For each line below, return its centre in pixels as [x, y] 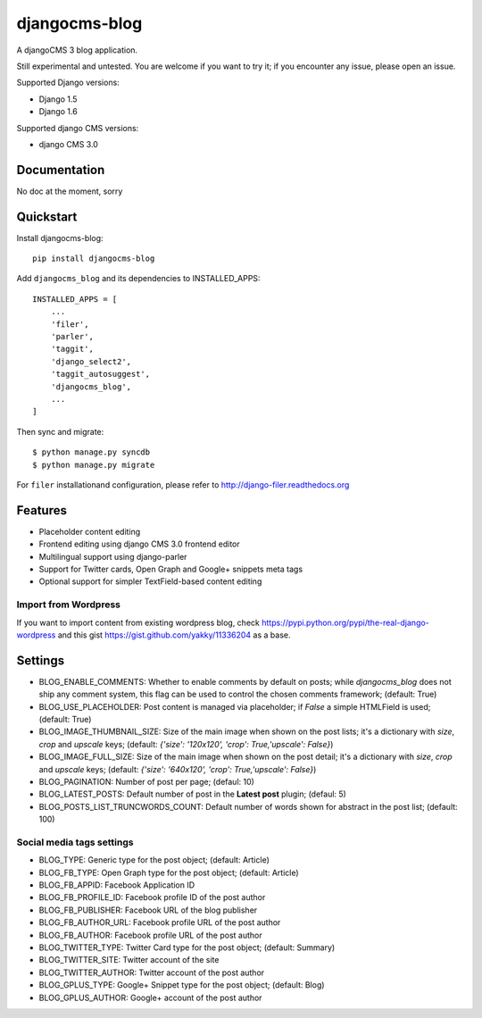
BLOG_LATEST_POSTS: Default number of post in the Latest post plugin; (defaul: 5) [193, 794]
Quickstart [47, 217]
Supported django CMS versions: [78, 128]
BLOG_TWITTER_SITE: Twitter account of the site [129, 960]
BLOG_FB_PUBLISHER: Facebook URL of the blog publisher [148, 910]
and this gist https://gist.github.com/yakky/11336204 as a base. [174, 635]
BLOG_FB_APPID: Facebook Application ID [117, 885]
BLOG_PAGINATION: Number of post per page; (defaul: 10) [146, 781]
